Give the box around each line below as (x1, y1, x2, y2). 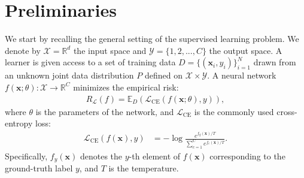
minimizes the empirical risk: (73, 80, 179, 93)
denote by (5, 44, 41, 56)
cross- (276, 105, 297, 117)
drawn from (253, 56, 296, 68)
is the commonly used (194, 105, 274, 117)
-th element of (129, 149, 181, 162)
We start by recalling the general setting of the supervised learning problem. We (5, 32, 299, 45)
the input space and (73, 44, 147, 56)
